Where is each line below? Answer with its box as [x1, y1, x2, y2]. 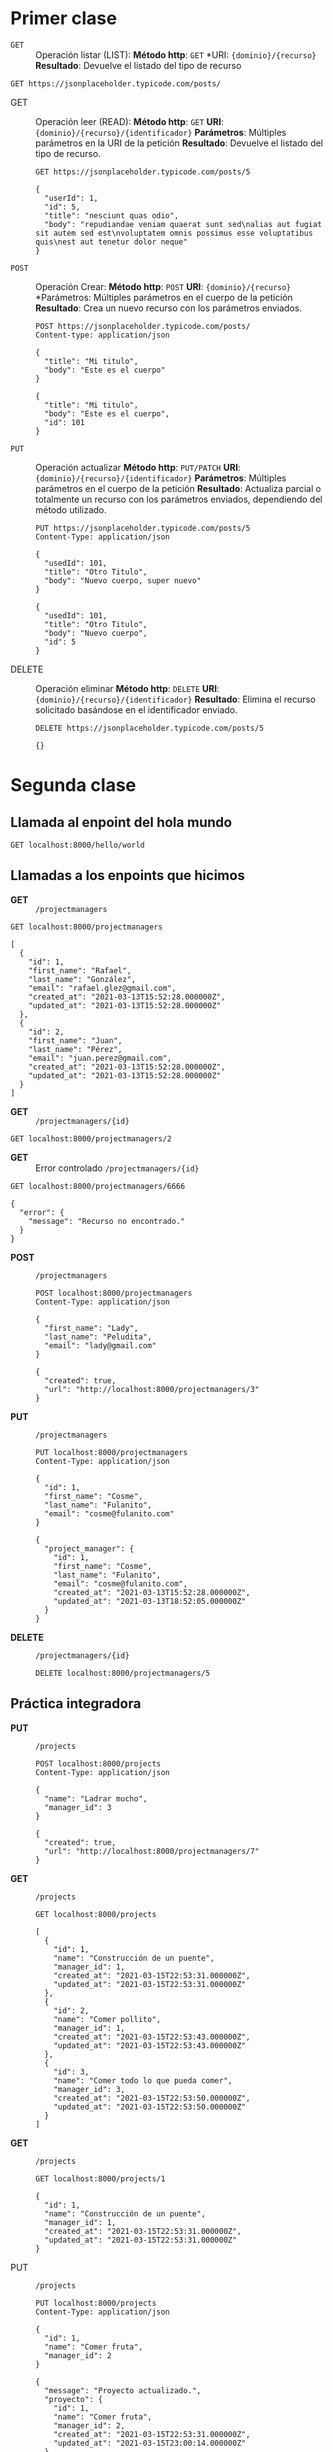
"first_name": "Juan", [28, 1035, 123, 1046]
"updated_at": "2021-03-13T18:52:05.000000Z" [53, 1596, 247, 1606]
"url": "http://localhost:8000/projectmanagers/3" [44, 1384, 260, 1394]
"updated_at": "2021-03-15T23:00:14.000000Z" [53, 2438, 247, 2448]
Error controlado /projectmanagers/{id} [35, 1162, 200, 1174]
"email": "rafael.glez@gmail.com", [28, 983, 177, 993]
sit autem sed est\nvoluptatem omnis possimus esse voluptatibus [35, 228, 313, 238]
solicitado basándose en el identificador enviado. [35, 703, 238, 716]
